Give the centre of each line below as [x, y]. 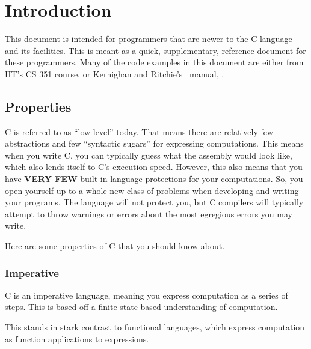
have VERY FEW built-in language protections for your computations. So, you [154, 179]
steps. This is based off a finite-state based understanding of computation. [141, 307]
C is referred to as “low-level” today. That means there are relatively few [139, 131]
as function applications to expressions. [77, 338]
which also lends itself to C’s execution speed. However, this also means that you [154, 167]
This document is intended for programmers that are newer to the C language [149, 39]
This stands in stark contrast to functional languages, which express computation [155, 327]
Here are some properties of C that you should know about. [115, 246]
